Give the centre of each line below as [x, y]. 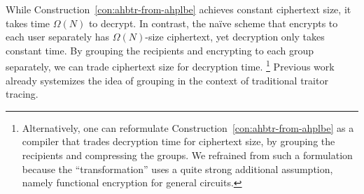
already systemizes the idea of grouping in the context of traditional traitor [167, 80]
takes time [28, 23]
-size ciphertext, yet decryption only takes [235, 37]
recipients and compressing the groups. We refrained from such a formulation [187, 155]
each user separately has [58, 37]
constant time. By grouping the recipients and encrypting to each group [160, 50]
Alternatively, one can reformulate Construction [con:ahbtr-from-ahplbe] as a [188, 127]
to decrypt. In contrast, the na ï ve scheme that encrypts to [213, 23]
